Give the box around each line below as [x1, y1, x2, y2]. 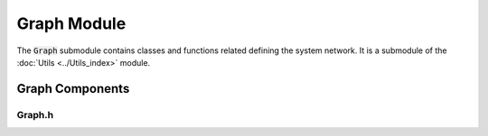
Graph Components [16, 81, 130, 96]
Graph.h [16, 108, 54, 121]
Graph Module [16, 14, 127, 33]
